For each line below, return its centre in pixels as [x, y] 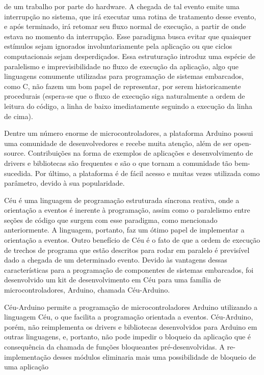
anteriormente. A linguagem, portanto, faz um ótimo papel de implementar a [124, 230]
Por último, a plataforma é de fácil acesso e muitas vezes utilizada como [147, 173]
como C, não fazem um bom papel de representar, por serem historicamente [123, 86]
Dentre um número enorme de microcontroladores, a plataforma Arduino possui [129, 133]
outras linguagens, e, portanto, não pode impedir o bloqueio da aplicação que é [128, 337]
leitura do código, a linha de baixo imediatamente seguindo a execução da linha [128, 106]
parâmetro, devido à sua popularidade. [64, 183]
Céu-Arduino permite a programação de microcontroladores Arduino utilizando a [131, 307]
